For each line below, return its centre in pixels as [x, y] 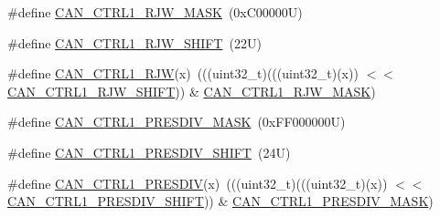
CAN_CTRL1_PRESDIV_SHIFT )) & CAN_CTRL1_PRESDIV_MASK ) [220, 201]
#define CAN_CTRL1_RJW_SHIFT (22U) [134, 42]
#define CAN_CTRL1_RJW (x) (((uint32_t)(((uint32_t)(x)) [183, 73]
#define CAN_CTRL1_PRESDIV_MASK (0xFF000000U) [177, 122]
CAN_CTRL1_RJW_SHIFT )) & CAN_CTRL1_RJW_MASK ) [192, 91]
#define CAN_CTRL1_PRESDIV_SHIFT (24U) [149, 152]
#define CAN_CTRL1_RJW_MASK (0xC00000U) [155, 12]
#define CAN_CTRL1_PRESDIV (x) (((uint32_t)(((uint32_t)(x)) [198, 183]
